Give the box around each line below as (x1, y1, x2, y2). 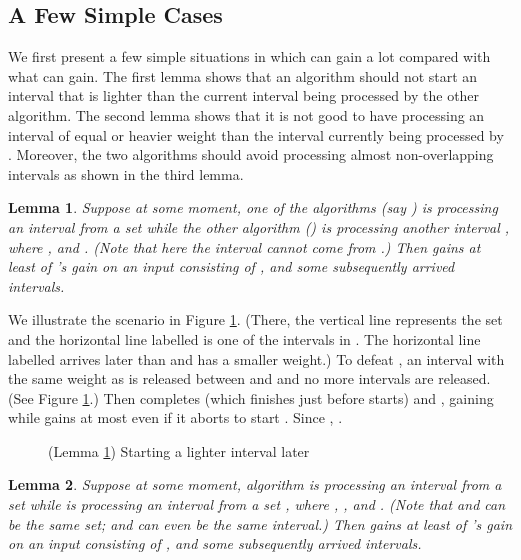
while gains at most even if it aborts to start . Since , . (8, 407, 343, 428)
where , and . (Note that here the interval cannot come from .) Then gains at (8, 236, 481, 257)
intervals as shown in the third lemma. (8, 163, 244, 184)
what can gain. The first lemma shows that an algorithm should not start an (8, 65, 478, 86)
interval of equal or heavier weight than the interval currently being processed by (8, 124, 504, 145)
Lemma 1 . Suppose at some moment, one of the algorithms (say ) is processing (8, 197, 498, 218)
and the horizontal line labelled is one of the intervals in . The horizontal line (8, 328, 481, 349)
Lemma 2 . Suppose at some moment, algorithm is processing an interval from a (8, 474, 502, 495)
